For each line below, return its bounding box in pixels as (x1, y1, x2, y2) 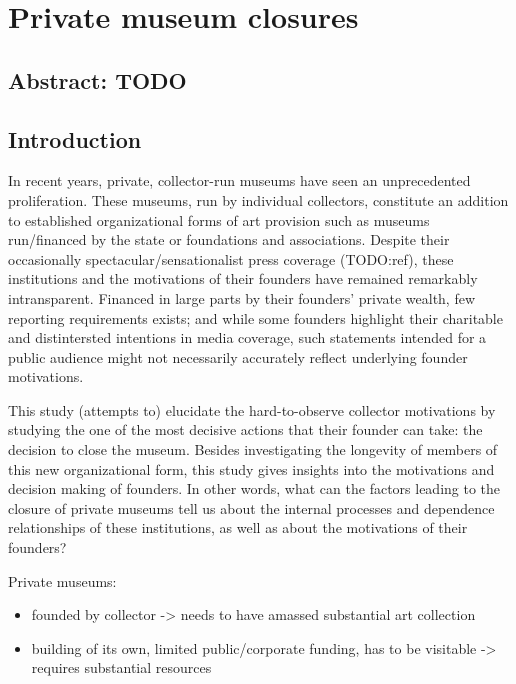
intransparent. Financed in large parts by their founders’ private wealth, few (8, 287, 476, 308)
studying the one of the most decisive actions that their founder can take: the (8, 419, 483, 440)
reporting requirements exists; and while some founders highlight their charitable (8, 307, 503, 328)
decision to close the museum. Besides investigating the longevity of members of (8, 439, 498, 460)
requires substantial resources (31, 657, 212, 678)
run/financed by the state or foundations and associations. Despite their (8, 229, 450, 250)
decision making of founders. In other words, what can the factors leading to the (8, 478, 501, 499)
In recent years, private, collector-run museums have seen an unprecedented (8, 170, 471, 191)
